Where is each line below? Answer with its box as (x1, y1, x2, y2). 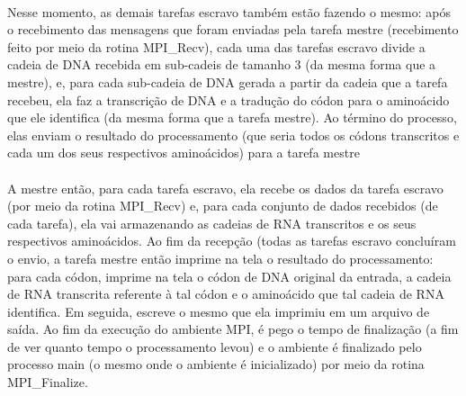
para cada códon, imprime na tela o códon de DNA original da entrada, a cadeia (7, 266, 452, 285)
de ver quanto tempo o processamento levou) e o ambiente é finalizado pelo (7, 337, 422, 355)
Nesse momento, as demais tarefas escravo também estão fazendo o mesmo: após (7, 2, 451, 21)
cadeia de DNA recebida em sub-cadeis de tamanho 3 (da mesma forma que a (7, 55, 436, 74)
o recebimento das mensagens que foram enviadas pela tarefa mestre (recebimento (7, 20, 459, 39)
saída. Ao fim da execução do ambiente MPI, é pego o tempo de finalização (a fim (7, 319, 459, 338)
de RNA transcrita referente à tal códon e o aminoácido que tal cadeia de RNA (7, 284, 444, 303)
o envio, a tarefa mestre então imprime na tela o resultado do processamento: (7, 248, 434, 267)
